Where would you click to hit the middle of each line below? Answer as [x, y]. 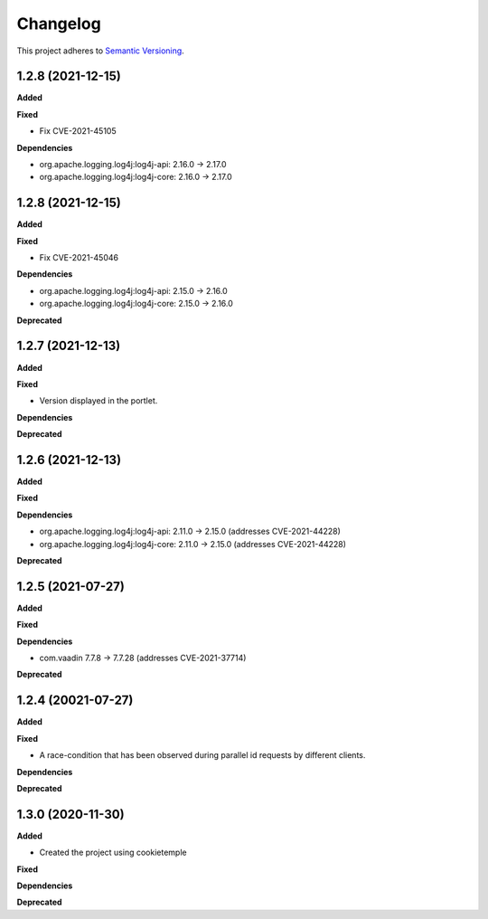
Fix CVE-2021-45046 [79, 258]
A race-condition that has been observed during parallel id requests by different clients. [202, 755]
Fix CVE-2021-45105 [78, 131]
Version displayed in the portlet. [99, 401]
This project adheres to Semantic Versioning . [100, 51]
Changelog [59, 24]
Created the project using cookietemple [113, 853]
